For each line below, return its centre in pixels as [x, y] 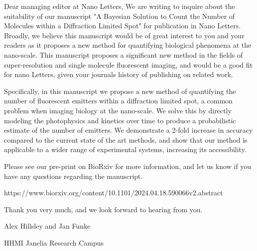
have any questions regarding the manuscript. [73, 176]
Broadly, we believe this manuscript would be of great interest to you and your [124, 35]
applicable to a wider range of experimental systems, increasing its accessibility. [125, 149]
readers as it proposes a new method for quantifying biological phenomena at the [128, 45]
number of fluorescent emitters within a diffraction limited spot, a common [118, 101]
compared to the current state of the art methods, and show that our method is [126, 139]
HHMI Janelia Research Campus [54, 242]
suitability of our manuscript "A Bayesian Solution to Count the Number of [120, 16]
